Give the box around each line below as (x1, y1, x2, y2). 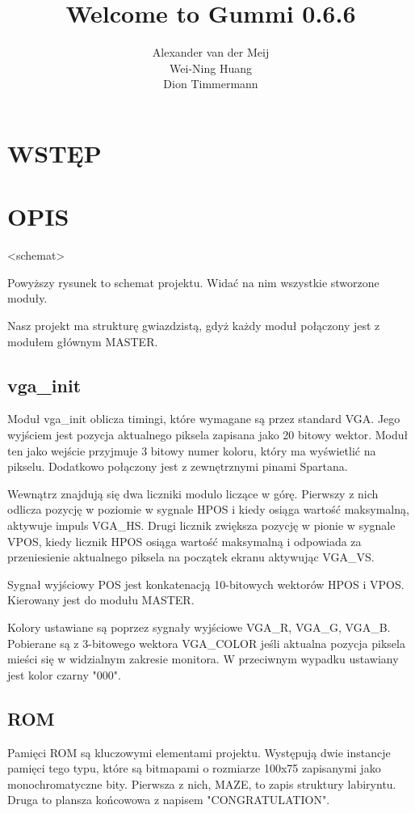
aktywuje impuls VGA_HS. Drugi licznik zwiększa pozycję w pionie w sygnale (7, 516, 396, 533)
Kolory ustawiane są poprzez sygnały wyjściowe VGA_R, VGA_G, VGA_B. (7, 618, 391, 635)
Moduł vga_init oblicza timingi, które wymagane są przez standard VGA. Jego (7, 410, 400, 427)
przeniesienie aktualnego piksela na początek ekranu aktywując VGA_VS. (7, 548, 375, 565)
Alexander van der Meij (152, 44, 270, 61)
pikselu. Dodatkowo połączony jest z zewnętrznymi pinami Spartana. (7, 458, 348, 475)
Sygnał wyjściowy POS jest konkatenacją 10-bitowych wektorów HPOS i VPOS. (7, 575, 405, 592)
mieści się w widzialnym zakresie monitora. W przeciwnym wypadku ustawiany (7, 650, 399, 667)
